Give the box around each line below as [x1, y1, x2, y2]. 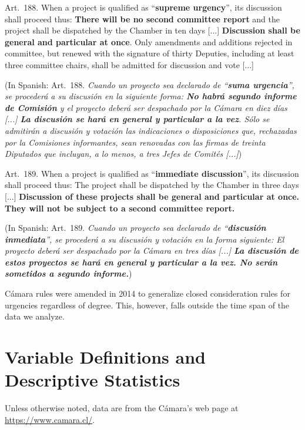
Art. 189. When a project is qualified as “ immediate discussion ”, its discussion [5, 167, 299, 179]
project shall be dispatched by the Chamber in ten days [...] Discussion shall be [5, 24, 300, 36]
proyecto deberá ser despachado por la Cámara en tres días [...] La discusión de [5, 244, 299, 257]
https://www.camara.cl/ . [5, 413, 95, 425]
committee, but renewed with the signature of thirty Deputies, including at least [5, 47, 294, 59]
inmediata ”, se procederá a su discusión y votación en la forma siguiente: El [5, 233, 284, 245]
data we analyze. [5, 310, 65, 322]
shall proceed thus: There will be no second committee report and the [5, 12, 280, 25]
